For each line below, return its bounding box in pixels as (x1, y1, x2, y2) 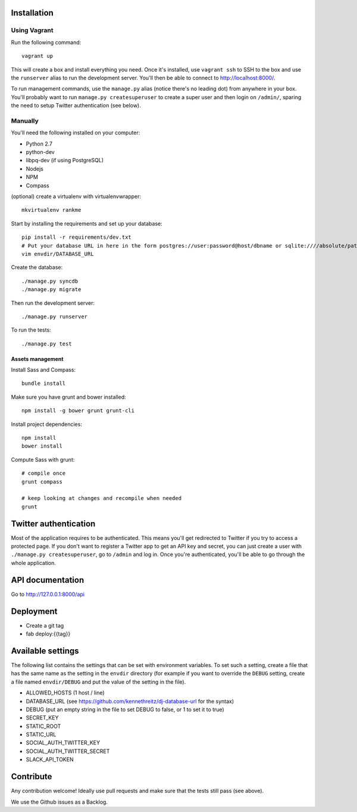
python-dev (26, 149, 55, 156)
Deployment (11, 606, 58, 616)
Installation (11, 8, 54, 18)
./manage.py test (21, 340, 72, 347)
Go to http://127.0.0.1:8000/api (11, 591, 84, 598)
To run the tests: (11, 326, 51, 334)
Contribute (11, 771, 52, 782)
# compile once (21, 470, 66, 477)
